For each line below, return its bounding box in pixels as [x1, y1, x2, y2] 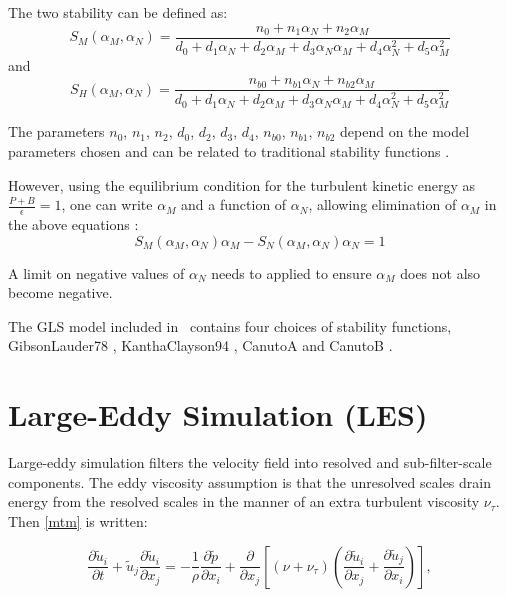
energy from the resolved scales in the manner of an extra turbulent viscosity [8, 491, 480, 512]
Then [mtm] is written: [8, 510, 148, 531]
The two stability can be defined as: [8, 2, 228, 22]
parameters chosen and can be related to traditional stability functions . [8, 141, 450, 162]
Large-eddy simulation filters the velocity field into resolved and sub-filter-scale [8, 452, 492, 473]
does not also [400, 262, 481, 283]
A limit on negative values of [8, 262, 185, 283]
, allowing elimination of [308, 194, 457, 215]
